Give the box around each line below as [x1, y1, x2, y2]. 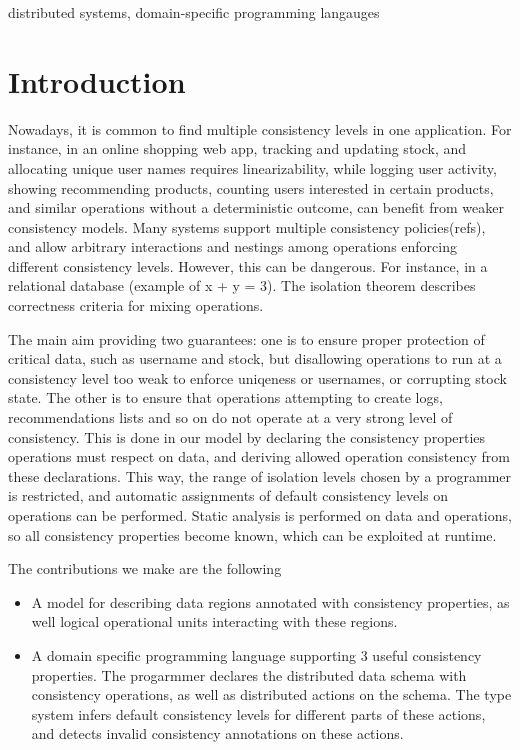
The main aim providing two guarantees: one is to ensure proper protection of [8, 328, 485, 349]
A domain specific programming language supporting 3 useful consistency [31, 644, 482, 665]
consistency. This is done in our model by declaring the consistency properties [8, 426, 486, 447]
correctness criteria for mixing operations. [8, 295, 264, 316]
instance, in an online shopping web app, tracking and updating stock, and [8, 138, 467, 159]
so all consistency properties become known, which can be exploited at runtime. [8, 524, 497, 545]
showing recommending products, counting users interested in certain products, [8, 177, 494, 198]
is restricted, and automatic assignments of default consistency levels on [8, 485, 449, 506]
